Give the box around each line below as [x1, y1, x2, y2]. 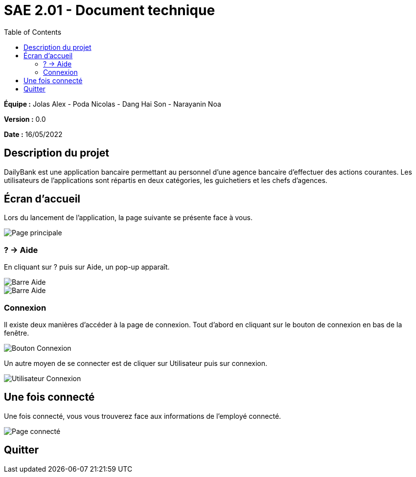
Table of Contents [4, 27, 62, 36]
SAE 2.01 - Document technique [4, 2, 215, 19]
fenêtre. [4, 328, 29, 337]
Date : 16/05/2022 [4, 130, 63, 138]
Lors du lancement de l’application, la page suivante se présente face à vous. [4, 213, 253, 222]
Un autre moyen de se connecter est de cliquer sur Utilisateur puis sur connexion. [4, 359, 267, 367]
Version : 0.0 [4, 114, 46, 123]
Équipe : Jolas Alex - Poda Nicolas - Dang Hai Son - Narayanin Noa [4, 99, 221, 108]
